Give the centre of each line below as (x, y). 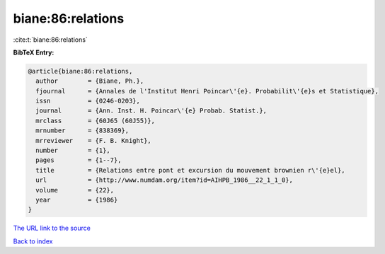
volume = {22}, (75, 190)
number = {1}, (73, 151)
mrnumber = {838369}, (82, 131)
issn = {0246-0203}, (88, 101)
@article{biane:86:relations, (80, 71)
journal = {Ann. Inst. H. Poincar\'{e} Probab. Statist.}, (151, 111)
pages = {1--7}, (79, 160)
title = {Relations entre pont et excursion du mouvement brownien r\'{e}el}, (191, 170)
